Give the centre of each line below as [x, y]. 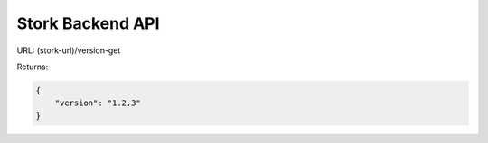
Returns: [33, 67]
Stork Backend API [88, 23]
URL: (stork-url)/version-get [69, 50]
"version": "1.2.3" [98, 103]
